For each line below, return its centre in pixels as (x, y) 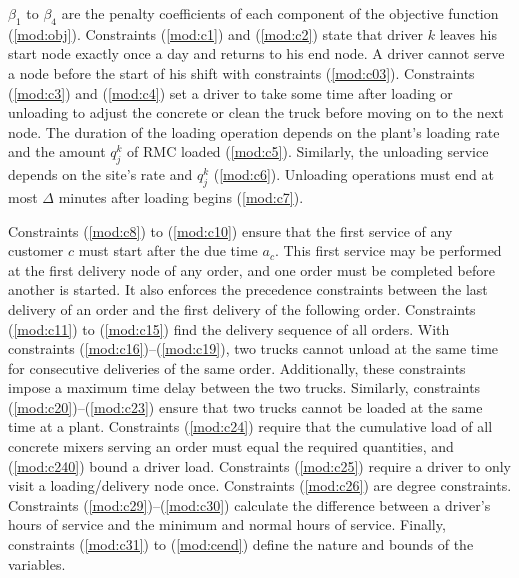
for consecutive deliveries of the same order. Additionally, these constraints (237, 367)
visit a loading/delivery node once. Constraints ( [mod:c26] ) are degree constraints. (260, 485)
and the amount (57, 151)
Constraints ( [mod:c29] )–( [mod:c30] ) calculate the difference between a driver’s (249, 504)
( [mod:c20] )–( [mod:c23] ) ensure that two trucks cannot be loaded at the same (245, 406)
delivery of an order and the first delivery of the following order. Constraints (242, 308)
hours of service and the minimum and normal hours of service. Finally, (227, 524)
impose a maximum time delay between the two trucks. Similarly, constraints (244, 387)
